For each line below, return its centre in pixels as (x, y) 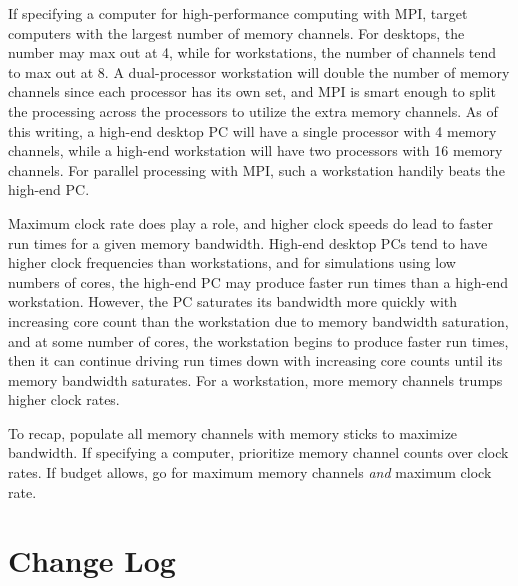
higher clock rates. (64, 399)
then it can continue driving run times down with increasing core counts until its (255, 360)
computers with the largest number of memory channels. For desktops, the (236, 32)
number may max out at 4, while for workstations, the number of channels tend (252, 52)
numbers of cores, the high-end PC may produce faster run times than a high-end (258, 281)
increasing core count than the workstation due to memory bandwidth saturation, (258, 320)
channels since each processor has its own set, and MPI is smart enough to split (252, 91)
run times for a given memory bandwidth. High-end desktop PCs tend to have (248, 242)
